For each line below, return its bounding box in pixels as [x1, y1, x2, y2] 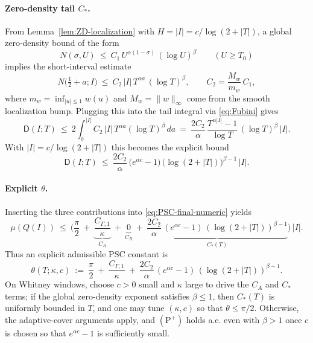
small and [139, 278, 175, 290]
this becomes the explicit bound [111, 141, 229, 153]
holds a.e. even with [186, 313, 260, 326]
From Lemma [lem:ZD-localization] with [5, 24, 154, 37]
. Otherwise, [254, 301, 299, 314]
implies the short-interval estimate [5, 60, 131, 72]
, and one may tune [92, 301, 165, 314]
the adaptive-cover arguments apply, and [5, 313, 156, 326]
